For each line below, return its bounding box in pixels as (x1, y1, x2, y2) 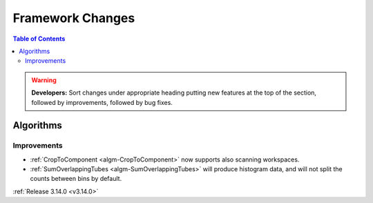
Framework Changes (12, 10, 135, 26)
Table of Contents (12, 35, 66, 43)
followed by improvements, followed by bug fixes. (31, 98, 173, 106)
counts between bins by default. (30, 175, 122, 183)
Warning (31, 76, 57, 84)
